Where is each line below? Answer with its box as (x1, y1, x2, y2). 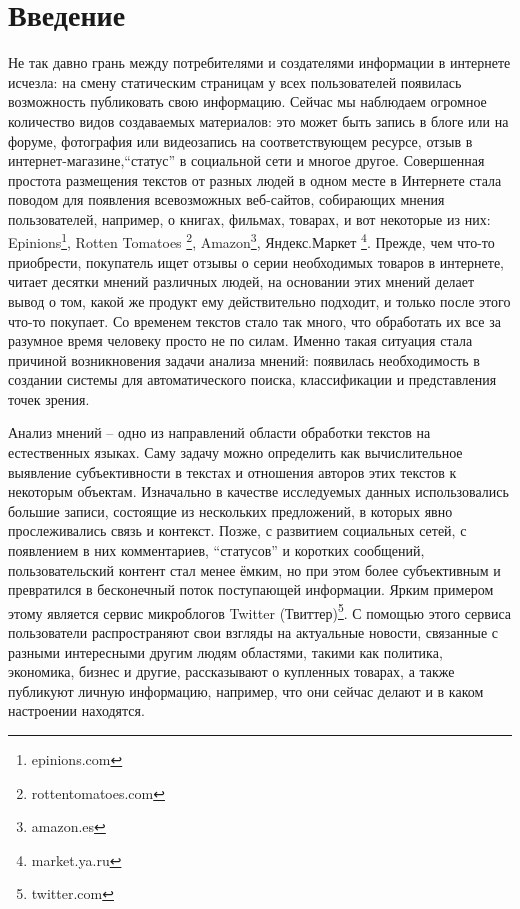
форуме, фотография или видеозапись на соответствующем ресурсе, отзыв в (8, 130, 473, 151)
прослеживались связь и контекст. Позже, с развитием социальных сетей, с (8, 520, 467, 541)
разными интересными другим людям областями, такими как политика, (8, 641, 443, 662)
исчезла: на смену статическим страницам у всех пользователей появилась (8, 71, 462, 92)
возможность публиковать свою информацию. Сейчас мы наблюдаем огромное (8, 91, 487, 112)
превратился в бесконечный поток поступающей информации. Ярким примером (8, 579, 494, 600)
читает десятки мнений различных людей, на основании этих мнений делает (8, 271, 475, 292)
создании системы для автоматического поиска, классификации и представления (8, 369, 497, 390)
